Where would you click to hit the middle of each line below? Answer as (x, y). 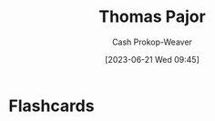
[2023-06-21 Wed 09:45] (152, 59)
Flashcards (51, 106)
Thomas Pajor (152, 17)
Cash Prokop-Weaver (152, 42)
